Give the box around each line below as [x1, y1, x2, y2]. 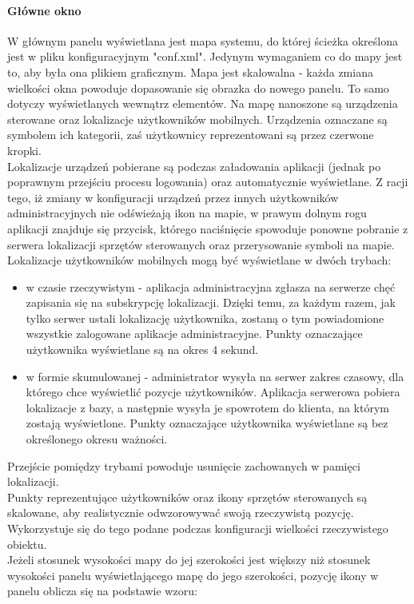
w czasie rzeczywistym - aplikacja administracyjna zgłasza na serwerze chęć [26, 278, 396, 295]
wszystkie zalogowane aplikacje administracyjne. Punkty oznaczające [26, 325, 363, 342]
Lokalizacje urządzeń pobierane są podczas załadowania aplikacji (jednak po [7, 157, 381, 174]
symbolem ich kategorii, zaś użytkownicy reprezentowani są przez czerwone [7, 126, 374, 143]
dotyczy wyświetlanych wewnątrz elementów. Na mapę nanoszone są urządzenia [7, 95, 398, 112]
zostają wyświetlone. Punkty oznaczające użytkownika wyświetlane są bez [26, 415, 388, 431]
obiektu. [7, 535, 47, 552]
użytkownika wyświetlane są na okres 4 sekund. [26, 341, 259, 358]
